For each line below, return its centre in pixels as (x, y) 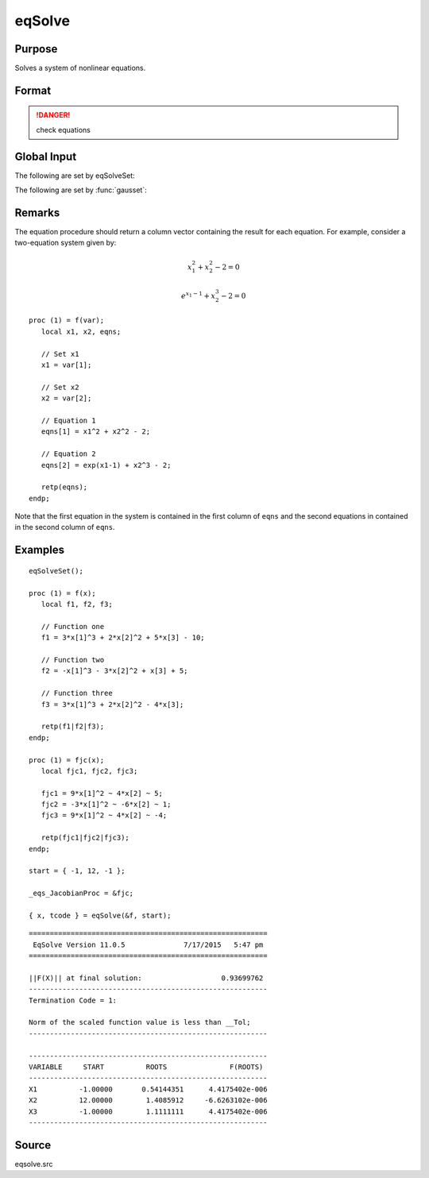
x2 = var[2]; (66, 398)
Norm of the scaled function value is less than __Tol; (140, 1022)
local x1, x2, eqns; (81, 331)
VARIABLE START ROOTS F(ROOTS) (146, 1067)
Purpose (36, 49)
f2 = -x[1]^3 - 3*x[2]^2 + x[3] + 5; (114, 671)
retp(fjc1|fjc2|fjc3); (85, 838)
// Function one (73, 626)
